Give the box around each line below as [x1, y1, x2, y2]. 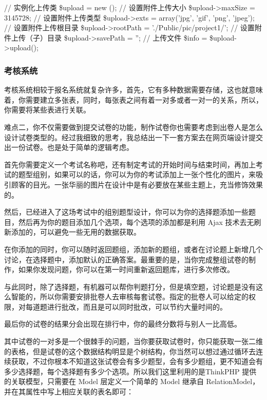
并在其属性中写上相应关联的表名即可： [4, 386, 133, 397]
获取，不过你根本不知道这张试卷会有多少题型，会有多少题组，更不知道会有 [11, 356, 263, 367]
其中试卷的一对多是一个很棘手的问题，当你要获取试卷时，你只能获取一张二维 [4, 336, 263, 347]
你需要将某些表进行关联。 [4, 104, 90, 115]
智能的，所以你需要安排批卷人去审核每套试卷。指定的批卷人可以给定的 [11, 291, 249, 302]
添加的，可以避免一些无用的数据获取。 [11, 226, 141, 237]
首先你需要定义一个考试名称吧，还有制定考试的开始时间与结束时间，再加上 [4, 159, 256, 169]
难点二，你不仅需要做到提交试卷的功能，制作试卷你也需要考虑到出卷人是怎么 [4, 121, 263, 132]
